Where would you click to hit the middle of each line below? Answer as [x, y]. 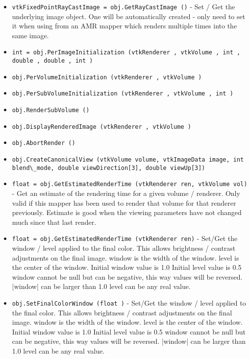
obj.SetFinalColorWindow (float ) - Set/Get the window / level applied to [129, 303]
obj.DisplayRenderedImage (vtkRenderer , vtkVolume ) [101, 127]
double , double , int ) [52, 61]
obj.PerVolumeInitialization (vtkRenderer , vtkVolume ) [107, 77]
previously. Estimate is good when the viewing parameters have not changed [127, 212]
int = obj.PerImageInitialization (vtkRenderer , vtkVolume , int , [126, 53]
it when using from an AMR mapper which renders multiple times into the [125, 26]
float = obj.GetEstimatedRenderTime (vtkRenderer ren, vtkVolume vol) [130, 184]
